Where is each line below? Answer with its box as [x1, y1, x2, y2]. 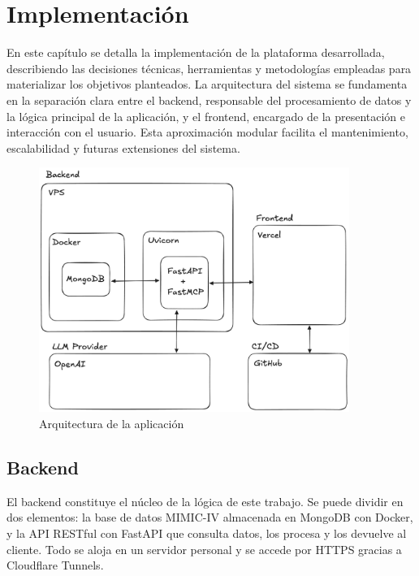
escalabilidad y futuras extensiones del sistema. [6, 139, 240, 156]
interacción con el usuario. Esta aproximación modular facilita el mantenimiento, [6, 123, 408, 141]
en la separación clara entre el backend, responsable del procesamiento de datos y [6, 91, 412, 108]
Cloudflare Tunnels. [6, 557, 104, 574]
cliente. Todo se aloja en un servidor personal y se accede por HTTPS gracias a [6, 540, 402, 557]
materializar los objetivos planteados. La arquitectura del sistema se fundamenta [6, 76, 408, 93]
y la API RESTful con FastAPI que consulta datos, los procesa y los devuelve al [6, 524, 407, 541]
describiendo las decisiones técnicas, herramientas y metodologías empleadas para [6, 59, 412, 76]
